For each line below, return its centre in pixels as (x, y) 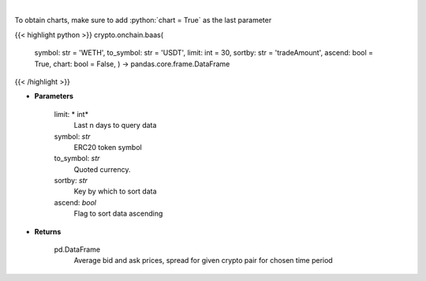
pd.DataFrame (77, 249)
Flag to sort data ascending (118, 214)
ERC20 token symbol (108, 147)
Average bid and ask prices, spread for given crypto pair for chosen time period (203, 260)
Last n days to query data (115, 126)
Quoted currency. (102, 169)
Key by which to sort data (115, 191)
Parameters (54, 96)
